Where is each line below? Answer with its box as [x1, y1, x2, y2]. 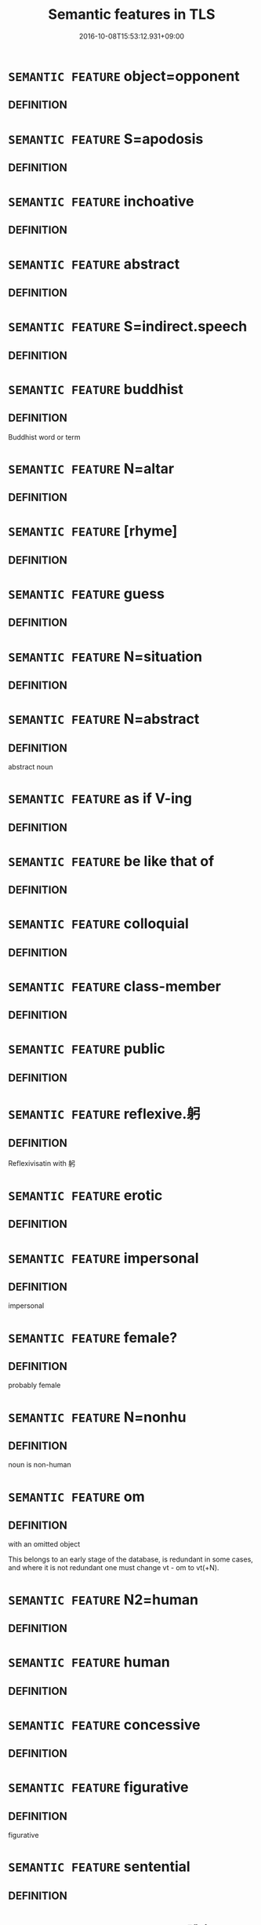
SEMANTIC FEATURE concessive [8, 1715, 201, 1733]
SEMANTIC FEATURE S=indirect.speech [8, 318, 248, 335]
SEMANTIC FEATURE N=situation [8, 648, 202, 665]
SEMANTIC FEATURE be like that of [8, 852, 215, 870]
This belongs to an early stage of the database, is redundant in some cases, [8, 1554, 253, 1564]
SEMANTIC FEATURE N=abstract [8, 710, 200, 728]
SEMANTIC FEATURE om [8, 1488, 145, 1505]
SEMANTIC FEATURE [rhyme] [8, 522, 178, 540]
